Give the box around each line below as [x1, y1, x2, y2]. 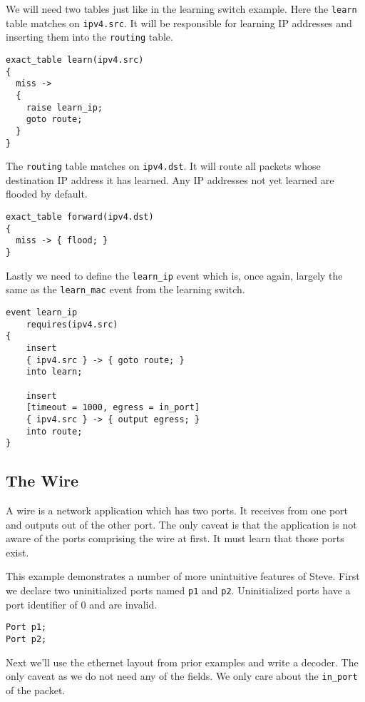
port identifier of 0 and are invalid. [6, 596, 158, 611]
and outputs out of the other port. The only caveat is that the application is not [6, 517, 357, 531]
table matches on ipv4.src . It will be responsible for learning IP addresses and [6, 15, 352, 30]
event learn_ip [6, 307, 78, 317]
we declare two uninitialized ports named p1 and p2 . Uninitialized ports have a [6, 583, 351, 598]
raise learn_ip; [26, 102, 103, 113]
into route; [26, 426, 83, 437]
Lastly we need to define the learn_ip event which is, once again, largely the [6, 268, 343, 283]
